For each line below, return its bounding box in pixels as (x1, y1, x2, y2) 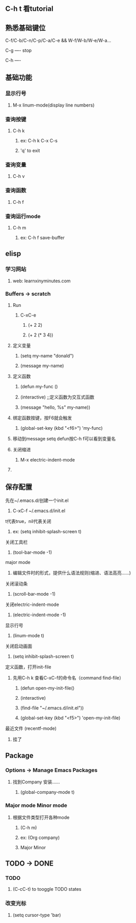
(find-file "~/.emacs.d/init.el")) (20, 705, 84, 711)
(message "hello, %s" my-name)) (20, 404, 91, 410)
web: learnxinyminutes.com (12, 278, 71, 284)
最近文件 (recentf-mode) (5, 725, 57, 731)
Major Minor (20, 844, 46, 850)
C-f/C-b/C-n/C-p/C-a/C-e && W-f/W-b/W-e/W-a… (5, 37, 112, 44)
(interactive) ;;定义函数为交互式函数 (20, 394, 95, 400)
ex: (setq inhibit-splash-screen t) (12, 528, 81, 534)
